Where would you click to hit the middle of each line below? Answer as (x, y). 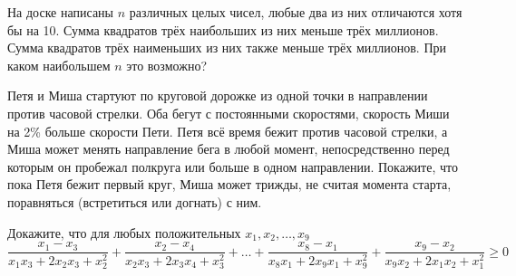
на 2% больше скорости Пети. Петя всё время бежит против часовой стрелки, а (228, 131)
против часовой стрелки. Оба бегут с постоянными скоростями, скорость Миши (229, 113)
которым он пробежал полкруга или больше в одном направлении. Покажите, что (233, 166)
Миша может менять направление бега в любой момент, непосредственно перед (229, 149)
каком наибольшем (59, 65)
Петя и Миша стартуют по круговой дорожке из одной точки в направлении (218, 95)
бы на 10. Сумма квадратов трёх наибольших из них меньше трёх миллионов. (223, 29)
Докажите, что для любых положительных (124, 232)
